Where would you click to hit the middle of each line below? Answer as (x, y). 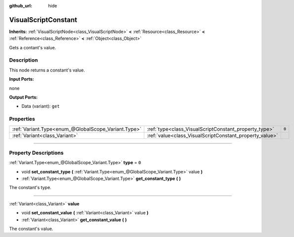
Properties (22, 119)
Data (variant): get (41, 106)
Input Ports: (21, 79)
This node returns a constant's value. (47, 70)
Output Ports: (23, 97)
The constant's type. (30, 188)
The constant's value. (31, 229)
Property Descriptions (36, 153)
